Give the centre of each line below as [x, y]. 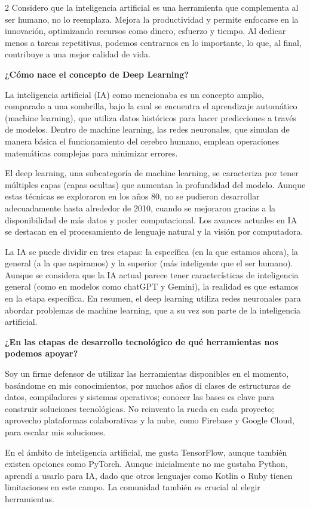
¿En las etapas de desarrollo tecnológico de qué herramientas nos [142, 341]
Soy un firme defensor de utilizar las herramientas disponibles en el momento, [147, 374]
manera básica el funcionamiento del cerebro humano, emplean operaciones [142, 141]
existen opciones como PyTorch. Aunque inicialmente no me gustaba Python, [146, 464]
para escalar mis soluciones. [55, 432]
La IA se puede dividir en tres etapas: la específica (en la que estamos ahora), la [152, 251]
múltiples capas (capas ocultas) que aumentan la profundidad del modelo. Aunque [155, 184]
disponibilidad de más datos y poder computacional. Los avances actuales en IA [151, 219]
